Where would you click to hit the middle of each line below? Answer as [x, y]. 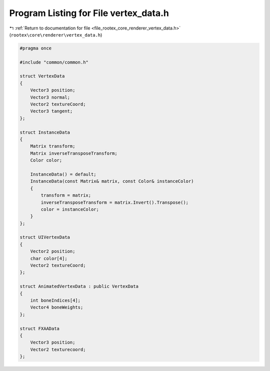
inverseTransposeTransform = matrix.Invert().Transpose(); [115, 202]
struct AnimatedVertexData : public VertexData [79, 286]
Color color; [46, 160]
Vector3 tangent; [51, 111]
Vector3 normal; [50, 97]
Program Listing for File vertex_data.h [89, 13]
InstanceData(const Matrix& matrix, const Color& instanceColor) [112, 181]
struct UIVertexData [45, 237]
